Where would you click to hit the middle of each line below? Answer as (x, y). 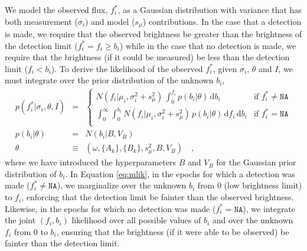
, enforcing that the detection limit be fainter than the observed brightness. (158, 197)
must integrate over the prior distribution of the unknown (109, 80)
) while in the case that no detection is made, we (208, 45)
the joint (20, 220)
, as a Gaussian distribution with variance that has (210, 9)
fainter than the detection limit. (62, 243)
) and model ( (110, 21)
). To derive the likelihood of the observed (127, 68)
